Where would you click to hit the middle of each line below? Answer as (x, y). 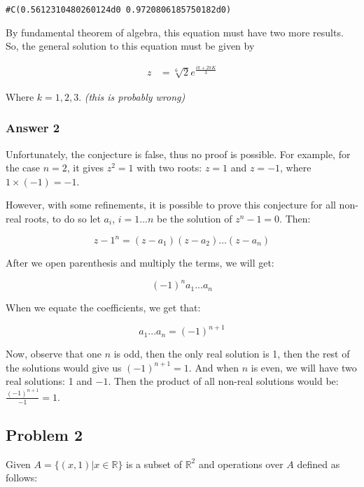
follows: (22, 478)
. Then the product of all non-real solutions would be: (223, 381)
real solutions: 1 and (49, 381)
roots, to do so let (63, 218)
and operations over (241, 464)
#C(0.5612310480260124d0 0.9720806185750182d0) (119, 10)
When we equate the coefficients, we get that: (103, 308)
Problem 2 (44, 435)
